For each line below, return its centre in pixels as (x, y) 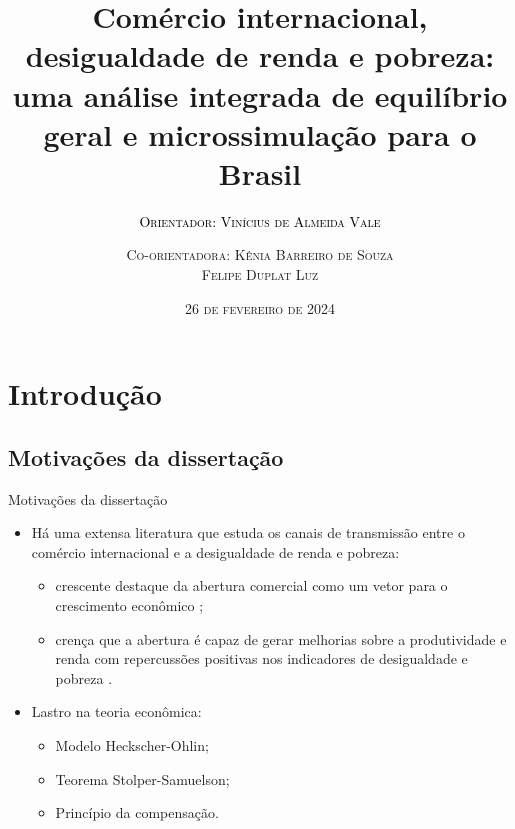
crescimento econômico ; (129, 605)
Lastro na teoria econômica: (116, 711)
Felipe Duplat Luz (260, 274)
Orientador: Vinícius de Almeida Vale (260, 220)
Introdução (85, 393)
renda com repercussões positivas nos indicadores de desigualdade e (261, 658)
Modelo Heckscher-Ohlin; (132, 744)
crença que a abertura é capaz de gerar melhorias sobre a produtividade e (281, 638)
